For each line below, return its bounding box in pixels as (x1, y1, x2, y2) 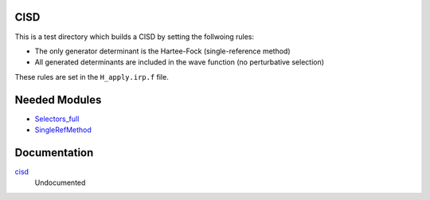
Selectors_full (34, 114, 80, 124)
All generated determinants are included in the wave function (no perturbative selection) (34, 57, 325, 67)
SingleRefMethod (34, 124, 92, 135)
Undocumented (34, 178, 86, 187)
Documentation (14, 146, 94, 159)
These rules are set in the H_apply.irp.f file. (14, 72, 169, 81)
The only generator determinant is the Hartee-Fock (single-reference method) (34, 46, 291, 56)
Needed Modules (14, 92, 102, 107)
